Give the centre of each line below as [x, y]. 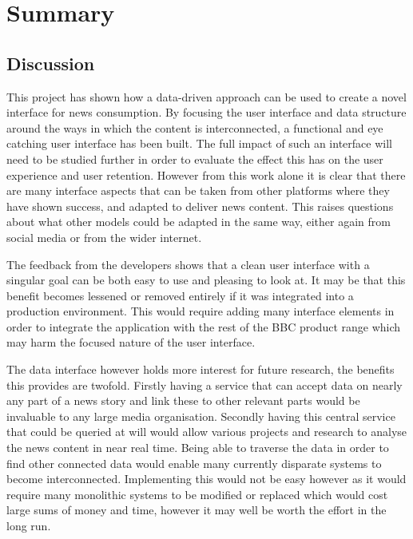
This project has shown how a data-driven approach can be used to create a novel [206, 96]
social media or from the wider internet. [104, 237]
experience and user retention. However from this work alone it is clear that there [206, 174]
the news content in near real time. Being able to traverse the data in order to [198, 448]
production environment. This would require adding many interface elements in [201, 311]
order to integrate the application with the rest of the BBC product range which [204, 326]
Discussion [51, 63]
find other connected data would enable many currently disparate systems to [194, 463]
